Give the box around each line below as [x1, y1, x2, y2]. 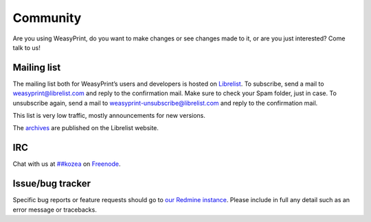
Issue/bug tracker [12, 178, 91, 190]
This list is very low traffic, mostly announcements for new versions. [12, 112, 206, 120]
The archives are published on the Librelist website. [12, 124, 159, 132]
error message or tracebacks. [12, 206, 98, 214]
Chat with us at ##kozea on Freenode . [12, 160, 121, 168]
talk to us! [12, 43, 41, 51]
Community [12, 10, 82, 25]
